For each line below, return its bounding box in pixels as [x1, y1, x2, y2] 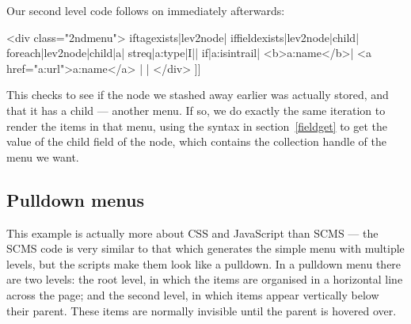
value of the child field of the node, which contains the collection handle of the [6, 133, 386, 150]
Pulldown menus [6, 187, 144, 212]
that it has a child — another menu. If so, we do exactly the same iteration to [6, 101, 386, 118]
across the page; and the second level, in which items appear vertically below [6, 286, 379, 303]
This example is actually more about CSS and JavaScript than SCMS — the [6, 224, 379, 241]
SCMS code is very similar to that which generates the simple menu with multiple [6, 240, 405, 257]
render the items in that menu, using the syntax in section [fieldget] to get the [6, 117, 388, 134]
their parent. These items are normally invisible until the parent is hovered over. [6, 302, 397, 318]
